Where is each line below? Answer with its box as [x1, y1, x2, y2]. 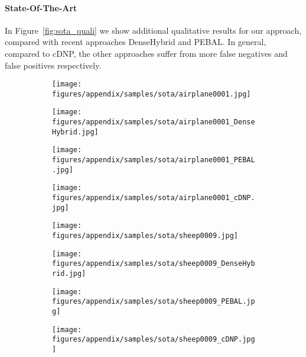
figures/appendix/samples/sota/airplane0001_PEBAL [52, 156, 255, 165]
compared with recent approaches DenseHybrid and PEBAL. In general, [5, 36, 266, 48]
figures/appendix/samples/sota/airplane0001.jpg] [52, 89, 251, 98]
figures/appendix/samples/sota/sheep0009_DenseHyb [52, 259, 255, 268]
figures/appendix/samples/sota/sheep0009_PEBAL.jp [52, 297, 255, 306]
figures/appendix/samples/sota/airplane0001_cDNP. [52, 194, 255, 202]
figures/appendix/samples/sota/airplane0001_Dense [52, 118, 255, 127]
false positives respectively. [5, 59, 102, 71]
